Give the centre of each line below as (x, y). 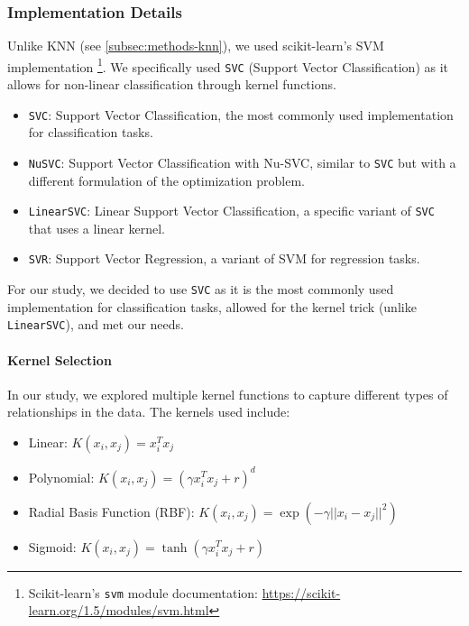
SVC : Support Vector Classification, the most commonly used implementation (241, 114)
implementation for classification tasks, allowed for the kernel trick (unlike (212, 306)
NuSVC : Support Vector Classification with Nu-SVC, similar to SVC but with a (242, 162)
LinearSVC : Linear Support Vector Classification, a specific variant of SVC (231, 211)
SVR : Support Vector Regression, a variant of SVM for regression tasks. (224, 258)
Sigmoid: (52, 546)
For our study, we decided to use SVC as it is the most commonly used (201, 289)
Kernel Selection (60, 359)
